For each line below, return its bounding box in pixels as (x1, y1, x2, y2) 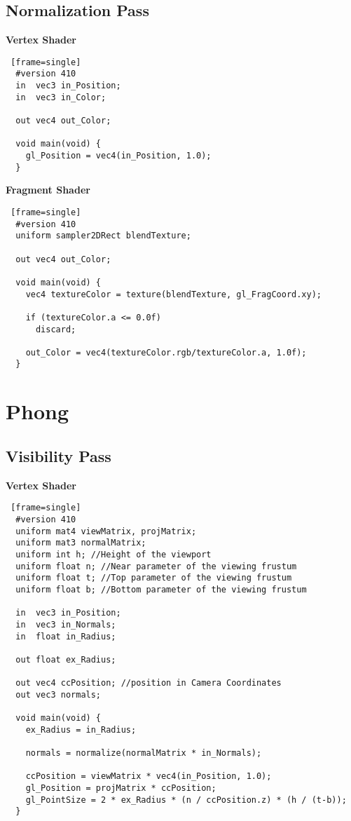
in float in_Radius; (15, 631, 116, 642)
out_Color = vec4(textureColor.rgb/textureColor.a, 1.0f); (25, 347, 307, 358)
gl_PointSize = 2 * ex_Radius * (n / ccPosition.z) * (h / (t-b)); (25, 794, 347, 805)
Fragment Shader (6, 182, 90, 197)
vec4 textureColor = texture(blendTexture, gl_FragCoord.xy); (25, 289, 322, 299)
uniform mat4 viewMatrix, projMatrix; (15, 526, 197, 536)
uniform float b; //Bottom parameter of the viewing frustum (15, 584, 307, 595)
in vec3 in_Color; (15, 92, 106, 102)
